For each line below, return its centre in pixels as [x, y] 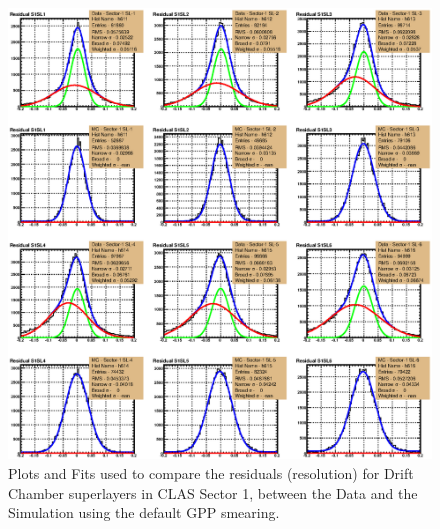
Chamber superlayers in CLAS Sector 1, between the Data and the [213, 492]
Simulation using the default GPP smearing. [144, 512]
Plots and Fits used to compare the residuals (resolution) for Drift [211, 472]
